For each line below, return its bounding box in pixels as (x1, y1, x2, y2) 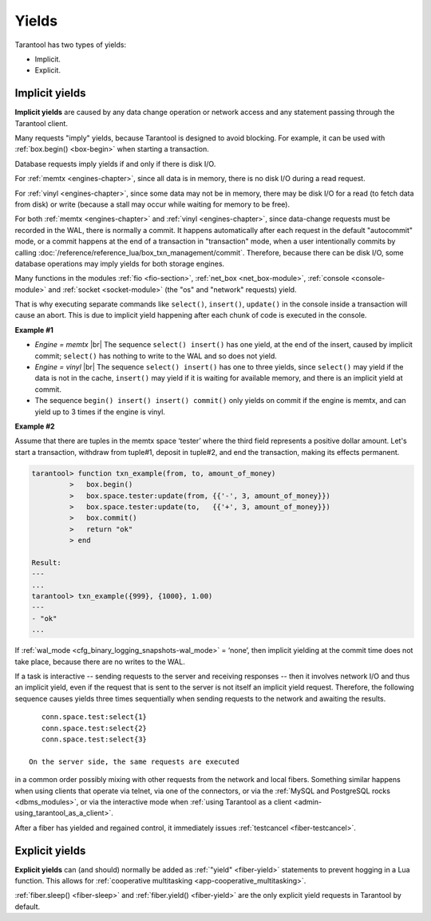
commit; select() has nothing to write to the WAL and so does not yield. (34, 351, 277, 361)
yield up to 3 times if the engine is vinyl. (34, 407, 165, 417)
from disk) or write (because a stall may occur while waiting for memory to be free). (14, 200, 291, 209)
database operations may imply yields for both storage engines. (14, 259, 225, 268)
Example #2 (14, 421, 55, 431)
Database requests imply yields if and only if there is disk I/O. (14, 159, 216, 168)
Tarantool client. (14, 118, 68, 128)
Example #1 (14, 325, 53, 334)
